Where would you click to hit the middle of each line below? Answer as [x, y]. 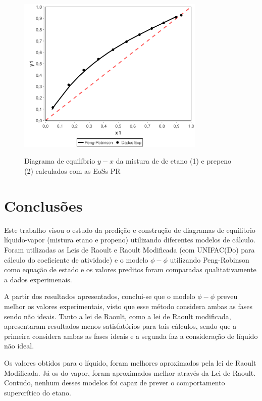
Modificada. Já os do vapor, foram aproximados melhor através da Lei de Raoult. [130, 372]
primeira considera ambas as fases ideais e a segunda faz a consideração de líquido [131, 336]
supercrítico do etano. [38, 392]
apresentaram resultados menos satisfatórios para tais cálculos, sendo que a [120, 326]
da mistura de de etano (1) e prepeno [174, 161]
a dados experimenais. [38, 279]
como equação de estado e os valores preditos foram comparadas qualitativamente [130, 269]
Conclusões [43, 205]
